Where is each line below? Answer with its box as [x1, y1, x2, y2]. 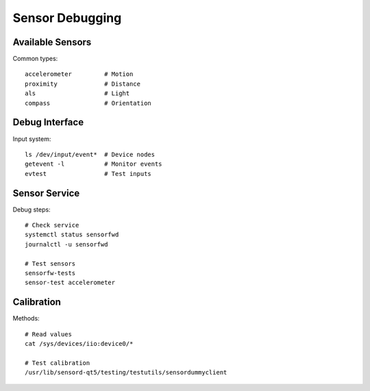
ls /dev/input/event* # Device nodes [25, 151, 156, 158]
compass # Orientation [25, 99, 152, 107]
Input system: [12, 134, 51, 143]
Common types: [12, 55, 58, 63]
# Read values [25, 330, 72, 338]
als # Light [25, 90, 130, 97]
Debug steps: [12, 205, 51, 214]
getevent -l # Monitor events [25, 160, 162, 168]
